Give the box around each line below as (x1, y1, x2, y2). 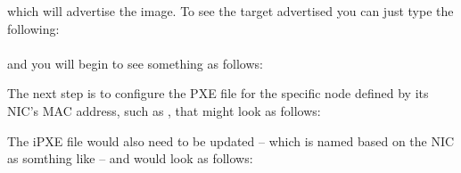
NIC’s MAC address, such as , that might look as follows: (7, 101, 321, 119)
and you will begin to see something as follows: (7, 54, 263, 72)
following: (7, 19, 60, 37)
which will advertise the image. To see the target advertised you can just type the (7, 2, 454, 20)
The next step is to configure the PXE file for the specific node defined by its (7, 84, 429, 103)
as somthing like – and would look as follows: (7, 149, 253, 168)
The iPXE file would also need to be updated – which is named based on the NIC (7, 131, 455, 150)
